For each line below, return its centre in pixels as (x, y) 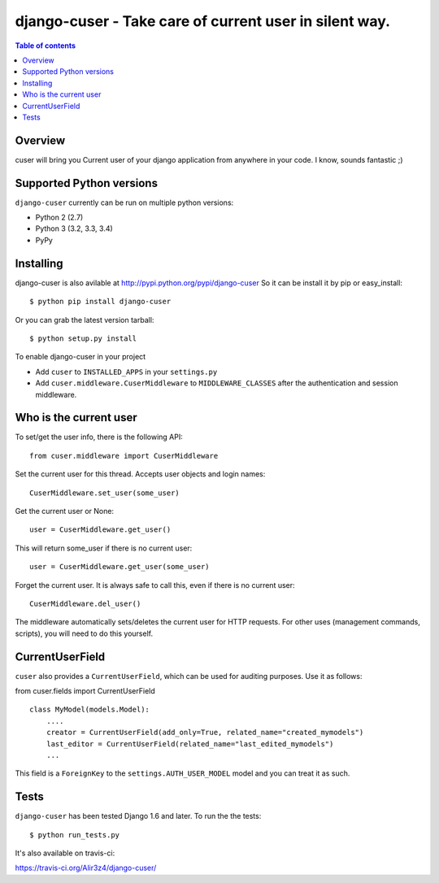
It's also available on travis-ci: (65, 853)
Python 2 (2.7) (59, 217)
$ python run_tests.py (75, 835)
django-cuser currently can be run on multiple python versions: (124, 202)
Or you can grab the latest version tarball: (85, 320)
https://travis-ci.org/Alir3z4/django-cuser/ (86, 868)
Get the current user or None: (64, 511)
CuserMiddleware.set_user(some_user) (105, 493)
